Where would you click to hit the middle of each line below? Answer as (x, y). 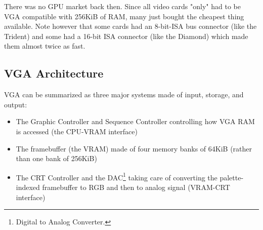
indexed (28, 187)
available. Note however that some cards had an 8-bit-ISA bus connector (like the (130, 26)
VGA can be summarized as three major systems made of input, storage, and (124, 94)
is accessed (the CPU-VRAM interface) (77, 131)
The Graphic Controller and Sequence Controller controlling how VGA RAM (135, 121)
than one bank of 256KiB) (56, 158)
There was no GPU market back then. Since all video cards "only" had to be (122, 6)
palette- (232, 177)
